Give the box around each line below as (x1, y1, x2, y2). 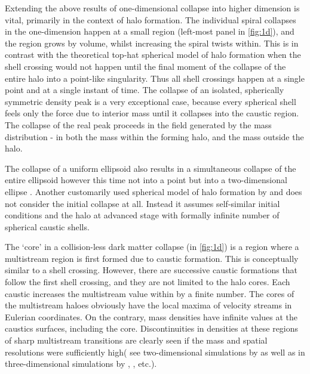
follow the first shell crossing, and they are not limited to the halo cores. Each (5, 276, 290, 288)
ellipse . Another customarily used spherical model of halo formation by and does (5, 185, 302, 197)
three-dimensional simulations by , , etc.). (5, 357, 157, 370)
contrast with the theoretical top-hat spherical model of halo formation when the (5, 48, 301, 61)
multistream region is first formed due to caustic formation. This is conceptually (5, 252, 299, 264)
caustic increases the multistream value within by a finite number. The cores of (5, 287, 294, 299)
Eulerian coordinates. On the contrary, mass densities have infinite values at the (5, 310, 298, 323)
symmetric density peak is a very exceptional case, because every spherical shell (5, 95, 296, 107)
